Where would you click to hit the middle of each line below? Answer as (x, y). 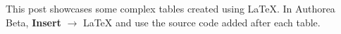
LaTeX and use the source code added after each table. (201, 22)
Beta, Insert (33, 22)
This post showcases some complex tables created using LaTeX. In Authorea (170, 8)
